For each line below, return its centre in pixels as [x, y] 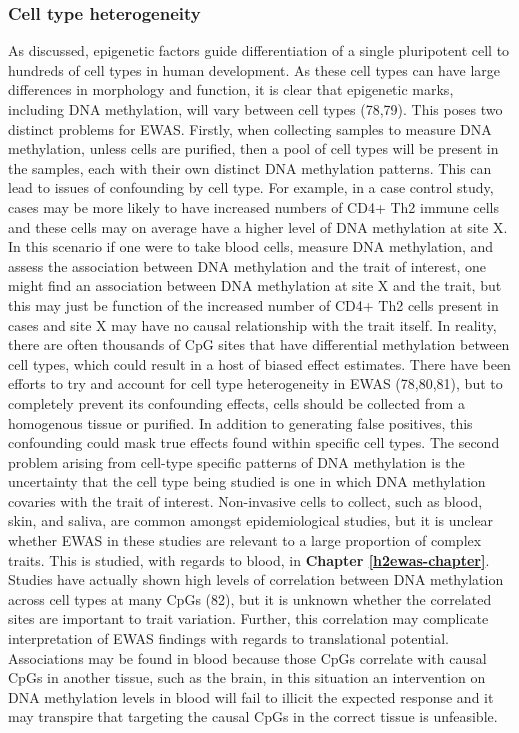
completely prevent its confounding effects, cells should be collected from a [236, 402]
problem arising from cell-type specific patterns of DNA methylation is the [236, 461]
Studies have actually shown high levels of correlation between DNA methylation [256, 579]
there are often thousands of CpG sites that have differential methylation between [259, 344]
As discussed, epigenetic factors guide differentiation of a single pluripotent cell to [259, 50]
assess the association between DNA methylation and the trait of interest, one [247, 265]
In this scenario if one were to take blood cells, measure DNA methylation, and [251, 246]
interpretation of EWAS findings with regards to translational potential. [228, 638]
